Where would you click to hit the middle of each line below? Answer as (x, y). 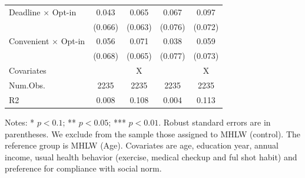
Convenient (29, 41)
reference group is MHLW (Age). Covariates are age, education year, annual (142, 145)
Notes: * (20, 122)
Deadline (25, 11)
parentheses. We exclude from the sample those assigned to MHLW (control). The (153, 133)
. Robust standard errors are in (215, 122)
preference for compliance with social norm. (83, 168)
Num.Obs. (27, 85)
